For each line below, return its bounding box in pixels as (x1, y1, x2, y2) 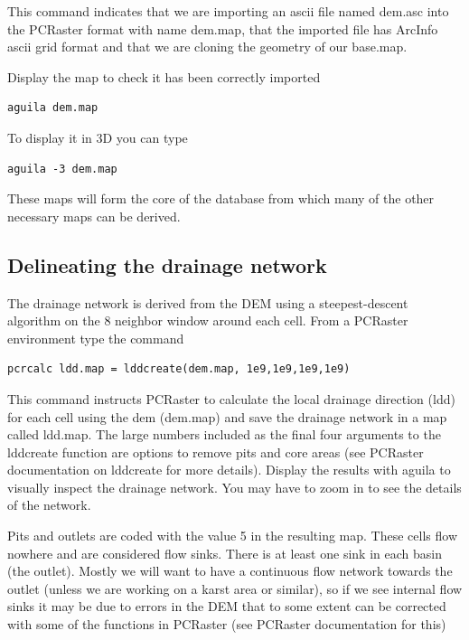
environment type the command (7, 328, 184, 347)
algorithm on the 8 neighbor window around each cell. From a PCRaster (7, 311, 408, 330)
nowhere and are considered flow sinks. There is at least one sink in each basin (7, 543, 442, 562)
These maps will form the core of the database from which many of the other (7, 189, 435, 208)
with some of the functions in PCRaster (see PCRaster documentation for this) (7, 615, 446, 634)
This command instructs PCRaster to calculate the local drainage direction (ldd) (7, 389, 455, 408)
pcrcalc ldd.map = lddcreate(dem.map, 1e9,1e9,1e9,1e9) (7, 362, 351, 376)
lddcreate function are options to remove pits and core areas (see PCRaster (7, 442, 424, 461)
